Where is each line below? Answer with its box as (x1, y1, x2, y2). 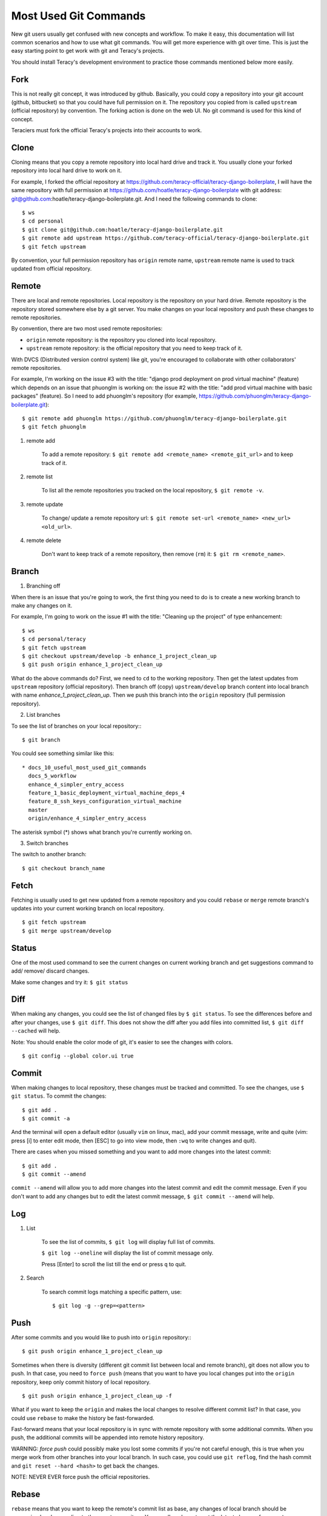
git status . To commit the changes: (11, 1092, 107, 1100)
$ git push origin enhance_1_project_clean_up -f (22, 1392, 173, 1399)
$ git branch (22, 737, 61, 743)
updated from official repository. (11, 265, 92, 272)
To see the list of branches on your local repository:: (11, 722, 142, 729)
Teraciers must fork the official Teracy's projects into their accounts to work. (11, 127, 202, 134)
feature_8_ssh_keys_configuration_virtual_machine (28, 798, 182, 805)
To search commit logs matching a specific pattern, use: (41, 1288, 182, 1295)
